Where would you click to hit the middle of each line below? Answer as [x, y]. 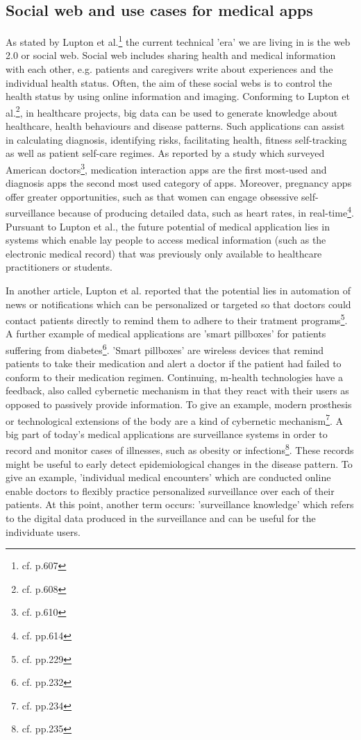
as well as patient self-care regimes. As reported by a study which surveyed [165, 153]
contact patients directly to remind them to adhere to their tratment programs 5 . [177, 319]
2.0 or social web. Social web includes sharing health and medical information [171, 55]
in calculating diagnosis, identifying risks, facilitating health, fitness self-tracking [176, 139]
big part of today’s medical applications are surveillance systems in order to [167, 434]
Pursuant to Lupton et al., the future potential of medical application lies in [168, 226]
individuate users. [43, 531]
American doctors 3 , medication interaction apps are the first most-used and [166, 168]
